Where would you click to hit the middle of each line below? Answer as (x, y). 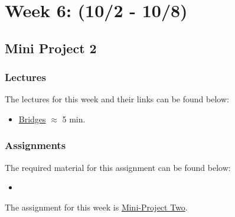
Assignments (35, 145)
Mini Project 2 (51, 48)
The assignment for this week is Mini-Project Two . (96, 207)
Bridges (32, 119)
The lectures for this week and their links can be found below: (117, 99)
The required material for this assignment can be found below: (118, 167)
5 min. (74, 119)
